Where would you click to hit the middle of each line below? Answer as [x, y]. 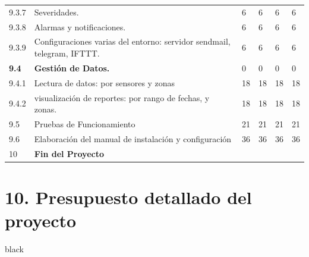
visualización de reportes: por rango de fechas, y [122, 97]
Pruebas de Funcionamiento [85, 124]
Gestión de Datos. [72, 68]
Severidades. [56, 12]
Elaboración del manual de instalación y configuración [133, 138]
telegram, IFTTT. [67, 53]
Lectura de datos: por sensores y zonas [105, 82]
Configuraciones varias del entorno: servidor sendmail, [132, 41]
